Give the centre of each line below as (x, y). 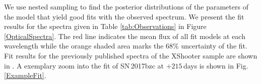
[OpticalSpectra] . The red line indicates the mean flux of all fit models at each (125, 36)
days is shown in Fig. (216, 65)
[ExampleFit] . (25, 75)
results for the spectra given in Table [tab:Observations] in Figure (105, 26)
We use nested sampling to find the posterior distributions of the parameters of (126, 6)
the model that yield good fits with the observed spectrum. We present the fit (124, 16)
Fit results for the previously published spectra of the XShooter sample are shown (131, 55)
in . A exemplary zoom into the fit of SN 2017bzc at (84, 65)
